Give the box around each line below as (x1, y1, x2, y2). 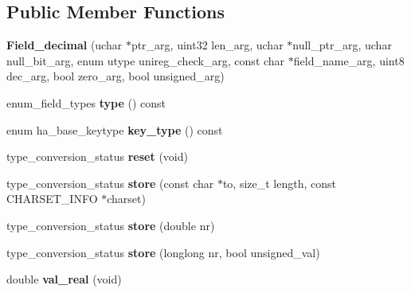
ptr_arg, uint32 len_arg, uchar (131, 37, 284, 53)
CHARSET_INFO (6, 190, 98, 207)
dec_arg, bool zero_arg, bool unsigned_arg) (6, 68, 225, 84)
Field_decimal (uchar (6, 37, 123, 53)
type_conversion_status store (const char (6, 174, 214, 191)
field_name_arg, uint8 (293, 52, 405, 68)
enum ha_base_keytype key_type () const (6, 121, 223, 138)
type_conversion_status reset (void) (6, 148, 188, 165)
